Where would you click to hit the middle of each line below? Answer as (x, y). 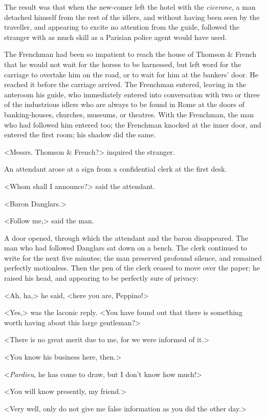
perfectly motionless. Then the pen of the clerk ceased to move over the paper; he (132, 268)
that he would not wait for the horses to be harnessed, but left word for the (123, 64)
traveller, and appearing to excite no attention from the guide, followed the (122, 27)
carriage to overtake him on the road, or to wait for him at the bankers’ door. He (131, 74)
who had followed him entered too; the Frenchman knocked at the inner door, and (133, 124)
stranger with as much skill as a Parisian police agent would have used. (116, 37)
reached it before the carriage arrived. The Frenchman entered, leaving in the (125, 84)
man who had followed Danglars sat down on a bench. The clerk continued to (126, 248)
